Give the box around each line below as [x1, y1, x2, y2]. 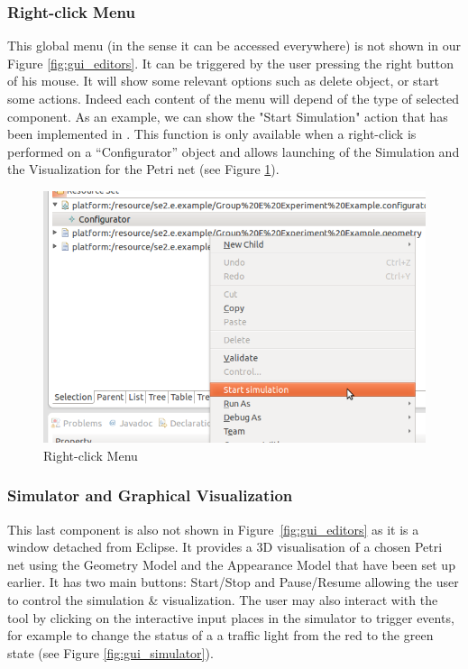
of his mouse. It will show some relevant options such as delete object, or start [7, 71, 439, 90]
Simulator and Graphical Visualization [7, 484, 293, 507]
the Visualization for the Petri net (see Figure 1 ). [7, 160, 280, 179]
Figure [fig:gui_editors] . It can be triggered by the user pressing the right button [7, 53, 454, 72]
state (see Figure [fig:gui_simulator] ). [7, 643, 214, 662]
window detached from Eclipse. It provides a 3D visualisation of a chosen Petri [7, 537, 443, 556]
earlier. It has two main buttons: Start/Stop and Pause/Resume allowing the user [7, 573, 459, 591]
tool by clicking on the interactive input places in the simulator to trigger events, [7, 608, 454, 627]
